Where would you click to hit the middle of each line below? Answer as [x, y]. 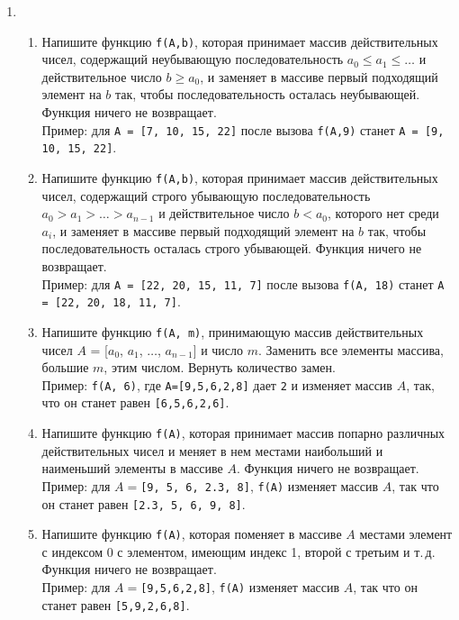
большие [65, 367]
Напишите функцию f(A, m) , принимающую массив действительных [233, 331]
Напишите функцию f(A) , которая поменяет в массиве [192, 534]
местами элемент [406, 534]
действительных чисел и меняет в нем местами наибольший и [212, 450]
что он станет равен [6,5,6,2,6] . [135, 402]
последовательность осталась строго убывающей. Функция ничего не [232, 248]
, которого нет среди [383, 213]
